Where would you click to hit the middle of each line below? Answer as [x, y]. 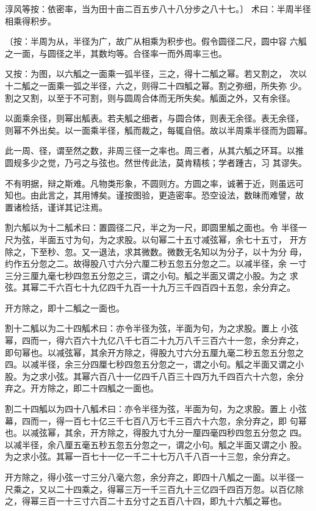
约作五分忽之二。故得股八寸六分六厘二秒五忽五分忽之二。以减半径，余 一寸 [156, 263]
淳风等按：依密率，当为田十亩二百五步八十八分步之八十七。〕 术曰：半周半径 [158, 9]
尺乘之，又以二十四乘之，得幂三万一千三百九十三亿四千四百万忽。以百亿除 [154, 489]
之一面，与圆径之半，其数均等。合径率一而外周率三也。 [116, 53]
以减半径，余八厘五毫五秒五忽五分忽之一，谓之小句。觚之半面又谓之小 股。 [156, 444]
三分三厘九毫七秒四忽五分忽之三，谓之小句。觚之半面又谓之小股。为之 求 [152, 275]
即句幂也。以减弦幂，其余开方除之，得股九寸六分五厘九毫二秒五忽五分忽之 [154, 352]
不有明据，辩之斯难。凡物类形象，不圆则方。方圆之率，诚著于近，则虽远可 [154, 183]
